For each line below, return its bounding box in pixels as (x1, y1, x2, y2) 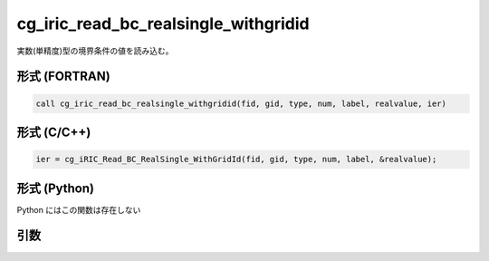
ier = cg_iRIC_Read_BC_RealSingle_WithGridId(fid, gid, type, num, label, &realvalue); (35, 154, 437, 165)
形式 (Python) (16, 180, 95, 196)
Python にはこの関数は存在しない (16, 204, 141, 215)
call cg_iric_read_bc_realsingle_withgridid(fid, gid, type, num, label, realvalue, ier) (35, 98, 447, 109)
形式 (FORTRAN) (16, 69, 110, 84)
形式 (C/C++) (16, 124, 91, 140)
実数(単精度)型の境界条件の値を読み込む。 (16, 45, 174, 56)
